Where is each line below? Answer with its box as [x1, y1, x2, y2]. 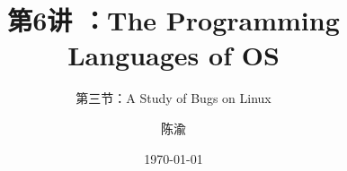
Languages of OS [67, 37, 280, 73]
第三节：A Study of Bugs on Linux [76, 89, 271, 107]
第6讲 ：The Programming [7, 2, 340, 38]
